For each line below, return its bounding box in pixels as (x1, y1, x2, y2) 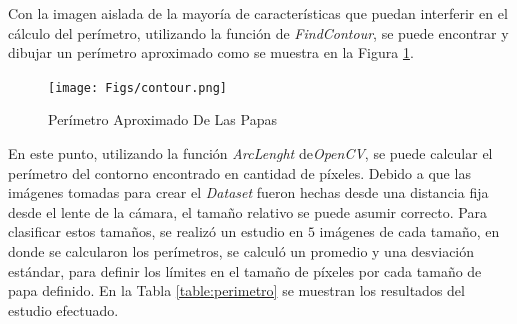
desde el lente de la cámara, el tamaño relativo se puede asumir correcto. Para (8, 201, 487, 222)
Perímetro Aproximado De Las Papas (48, 109, 277, 130)
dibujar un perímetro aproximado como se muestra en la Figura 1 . (8, 42, 414, 63)
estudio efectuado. (8, 299, 119, 320)
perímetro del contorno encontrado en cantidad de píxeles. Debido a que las (8, 162, 471, 183)
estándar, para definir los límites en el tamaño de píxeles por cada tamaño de (8, 260, 482, 281)
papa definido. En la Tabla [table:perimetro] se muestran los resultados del (8, 280, 465, 301)
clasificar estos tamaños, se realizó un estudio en (8, 221, 304, 242)
